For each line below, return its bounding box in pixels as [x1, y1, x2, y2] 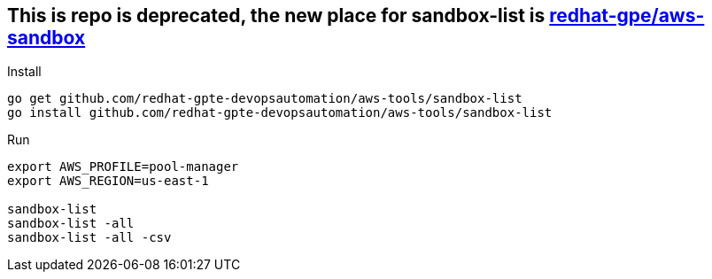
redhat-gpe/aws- [549, 4, 705, 27]
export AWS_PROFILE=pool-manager [7, 159, 239, 174]
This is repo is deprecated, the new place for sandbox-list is [7, 4, 546, 27]
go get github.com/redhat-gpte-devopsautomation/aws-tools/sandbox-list [7, 91, 522, 106]
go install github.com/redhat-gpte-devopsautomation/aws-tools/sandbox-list [7, 105, 553, 120]
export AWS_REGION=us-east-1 [7, 174, 209, 189]
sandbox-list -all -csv [7, 230, 172, 245]
